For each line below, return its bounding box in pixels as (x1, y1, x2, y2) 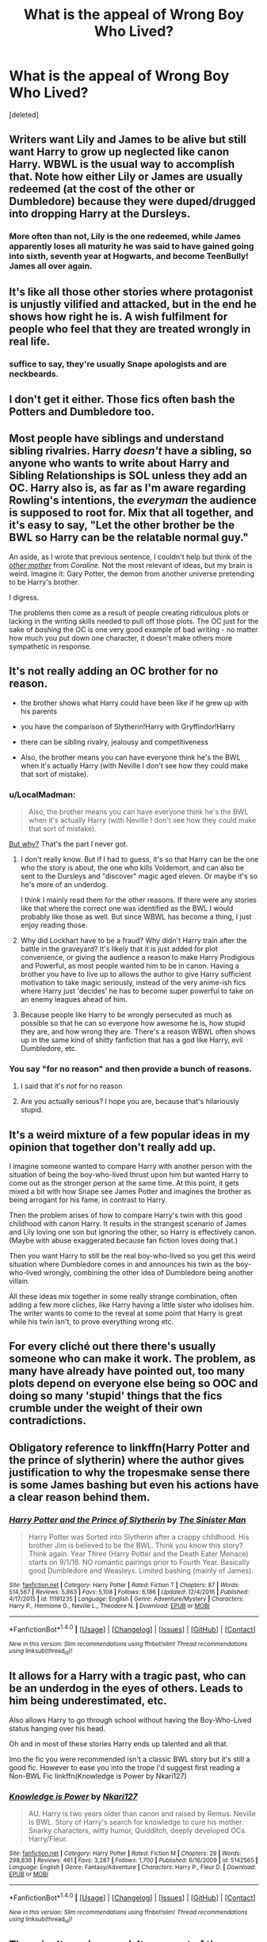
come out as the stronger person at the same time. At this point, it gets (9, 1178, 240, 1187)
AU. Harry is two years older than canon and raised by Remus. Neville (28, 1809, 256, 1818)
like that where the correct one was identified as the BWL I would (20, 903, 234, 912)
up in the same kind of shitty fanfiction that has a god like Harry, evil (20, 1035, 243, 1045)
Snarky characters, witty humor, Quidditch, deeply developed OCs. (28, 1826, 247, 1835)
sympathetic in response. (9, 642, 92, 651)
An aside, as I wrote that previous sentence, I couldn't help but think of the (9, 552, 253, 562)
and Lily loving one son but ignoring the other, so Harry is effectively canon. (9, 1227, 257, 1236)
